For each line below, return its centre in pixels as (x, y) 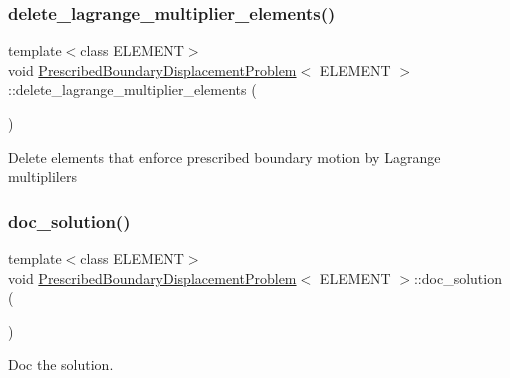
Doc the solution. (61, 364)
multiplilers (42, 176)
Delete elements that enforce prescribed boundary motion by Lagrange (224, 156)
